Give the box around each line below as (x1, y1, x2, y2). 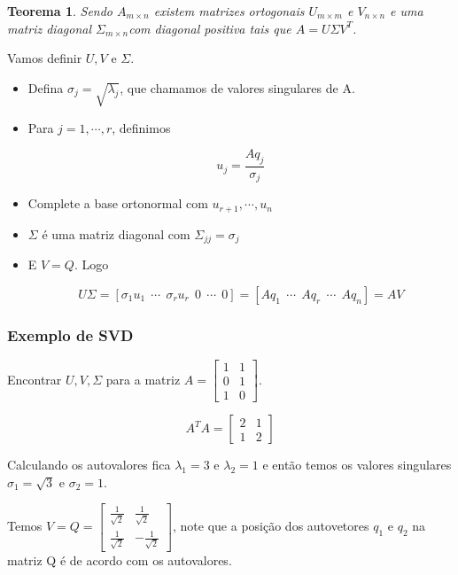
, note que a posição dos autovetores (173, 517, 369, 535)
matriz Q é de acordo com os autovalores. (7, 550, 232, 569)
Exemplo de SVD (7, 323, 134, 346)
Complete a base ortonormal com (27, 194, 208, 213)
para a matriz (105, 369, 181, 388)
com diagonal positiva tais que (128, 19, 291, 37)
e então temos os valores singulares (262, 455, 452, 474)
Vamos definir (7, 49, 82, 67)
